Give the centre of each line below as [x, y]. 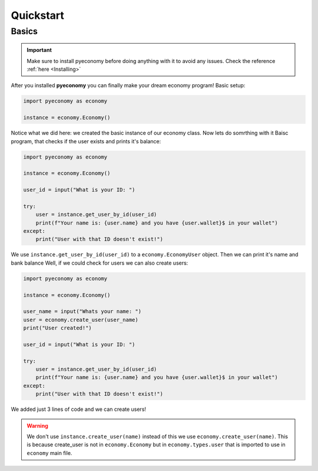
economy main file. [49, 453]
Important [39, 50]
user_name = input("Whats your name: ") [82, 312]
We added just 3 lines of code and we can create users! [79, 409]
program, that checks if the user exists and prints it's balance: [86, 141]
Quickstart [38, 15]
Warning [37, 426]
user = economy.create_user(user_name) [81, 320]
